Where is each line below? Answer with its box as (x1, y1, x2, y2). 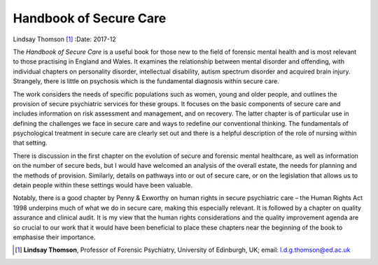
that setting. (13, 138, 48, 147)
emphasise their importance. (13, 233, 96, 241)
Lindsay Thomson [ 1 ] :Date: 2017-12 (13, 35, 117, 43)
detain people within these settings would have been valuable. (13, 181, 192, 189)
